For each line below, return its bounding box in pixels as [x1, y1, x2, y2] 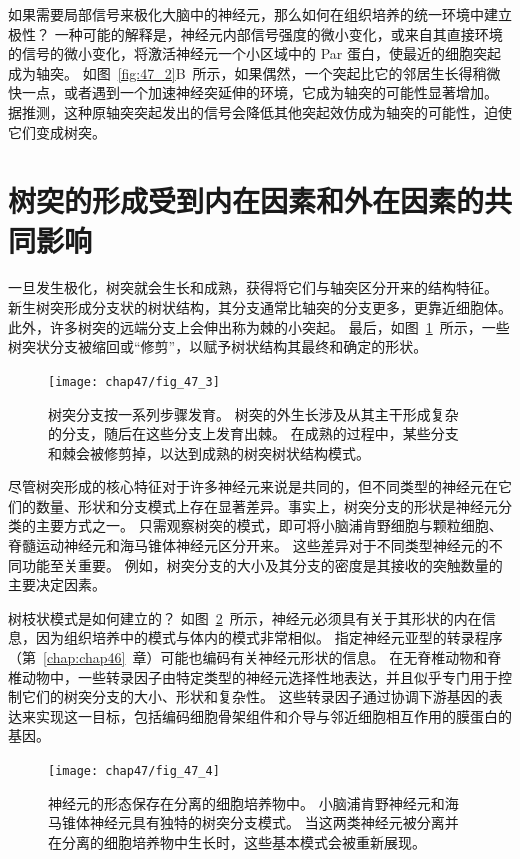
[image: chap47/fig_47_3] [48, 374, 220, 389]
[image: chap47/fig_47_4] [48, 764, 220, 778]
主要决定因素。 [8, 574, 106, 595]
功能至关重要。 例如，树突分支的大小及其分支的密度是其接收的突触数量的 [21, 554, 503, 575]
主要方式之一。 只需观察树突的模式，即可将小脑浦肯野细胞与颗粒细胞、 [35, 515, 503, 536]
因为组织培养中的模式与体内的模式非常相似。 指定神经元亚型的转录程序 [35, 627, 503, 648]
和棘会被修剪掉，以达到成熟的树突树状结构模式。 [48, 442, 370, 463]
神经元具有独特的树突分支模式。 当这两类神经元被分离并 [89, 812, 459, 833]
